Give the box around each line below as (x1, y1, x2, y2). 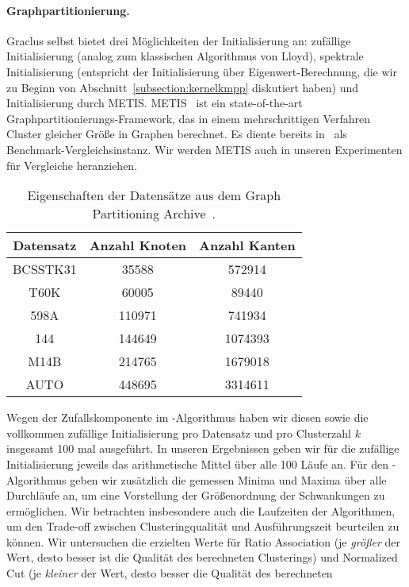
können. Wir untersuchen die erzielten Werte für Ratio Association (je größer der (6, 533, 401, 550)
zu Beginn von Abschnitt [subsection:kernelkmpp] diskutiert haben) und (6, 79, 359, 95)
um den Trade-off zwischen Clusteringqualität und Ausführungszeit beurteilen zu (6, 518, 399, 535)
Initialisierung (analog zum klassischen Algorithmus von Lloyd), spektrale (6, 48, 364, 64)
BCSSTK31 (13, 260, 77, 279)
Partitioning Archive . (92, 204, 216, 223)
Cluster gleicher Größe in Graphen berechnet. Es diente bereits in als (6, 126, 347, 142)
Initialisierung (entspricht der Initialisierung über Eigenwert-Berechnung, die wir (6, 63, 397, 79)
